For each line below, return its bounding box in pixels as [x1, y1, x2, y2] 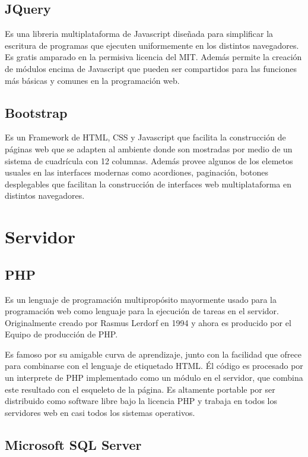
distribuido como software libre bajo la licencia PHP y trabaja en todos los [5, 395, 277, 407]
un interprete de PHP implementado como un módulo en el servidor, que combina [5, 371, 303, 384]
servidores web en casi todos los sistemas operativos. [5, 406, 195, 418]
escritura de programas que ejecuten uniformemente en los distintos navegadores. [5, 39, 299, 51]
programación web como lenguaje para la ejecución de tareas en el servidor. [5, 305, 279, 317]
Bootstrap [5, 103, 68, 121]
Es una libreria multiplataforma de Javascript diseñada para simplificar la [5, 27, 274, 40]
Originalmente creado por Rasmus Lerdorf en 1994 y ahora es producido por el [5, 316, 291, 328]
